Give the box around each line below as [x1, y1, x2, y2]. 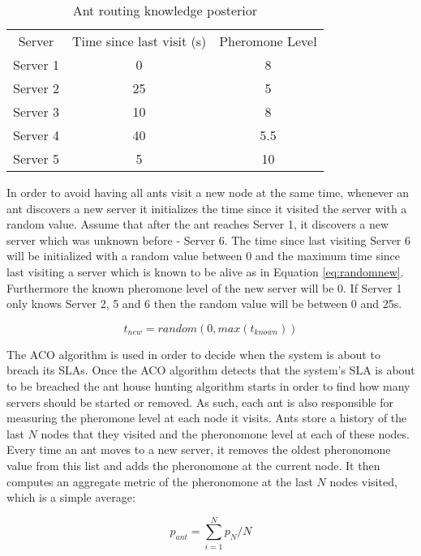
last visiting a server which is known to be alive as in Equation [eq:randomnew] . [6, 263, 404, 280]
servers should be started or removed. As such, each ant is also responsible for [6, 393, 393, 410]
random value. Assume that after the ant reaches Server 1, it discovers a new [6, 216, 389, 233]
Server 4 [13, 126, 59, 144]
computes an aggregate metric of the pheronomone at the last [6, 473, 313, 490]
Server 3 [13, 102, 59, 121]
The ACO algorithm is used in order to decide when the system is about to [6, 345, 380, 362]
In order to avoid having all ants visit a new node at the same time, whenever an [6, 184, 410, 200]
